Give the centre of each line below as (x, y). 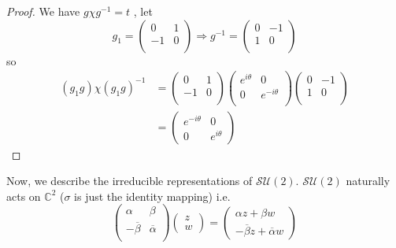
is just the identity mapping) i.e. (152, 196)
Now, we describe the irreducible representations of (130, 181)
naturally (368, 181)
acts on (24, 196)
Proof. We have (43, 11)
